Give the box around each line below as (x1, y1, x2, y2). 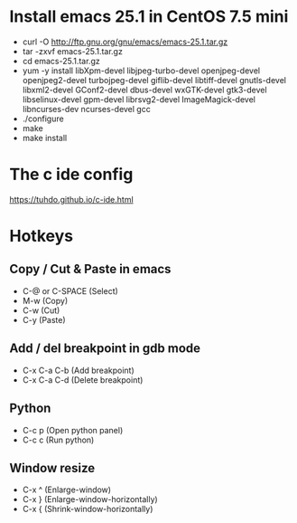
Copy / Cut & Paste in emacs (9, 261, 172, 277)
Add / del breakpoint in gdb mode (9, 341, 201, 357)
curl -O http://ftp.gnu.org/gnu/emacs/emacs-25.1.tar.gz (22, 36, 228, 47)
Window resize (9, 460, 96, 476)
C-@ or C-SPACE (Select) (22, 285, 119, 296)
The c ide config (9, 165, 134, 185)
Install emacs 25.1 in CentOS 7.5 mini (9, 6, 289, 27)
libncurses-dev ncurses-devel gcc (22, 103, 151, 114)
